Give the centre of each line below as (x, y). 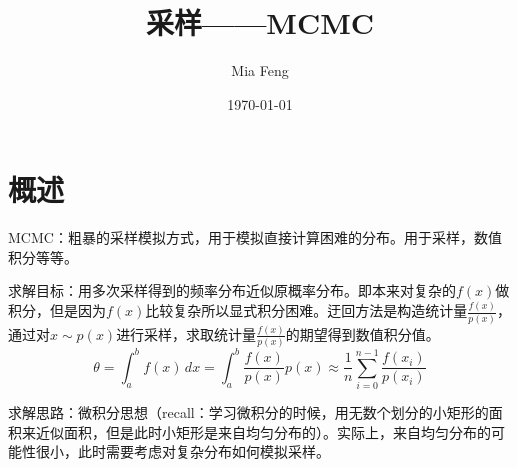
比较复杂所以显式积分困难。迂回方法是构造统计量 (306, 310)
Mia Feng (260, 70)
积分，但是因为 (57, 310)
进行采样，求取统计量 (186, 333)
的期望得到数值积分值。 (362, 333)
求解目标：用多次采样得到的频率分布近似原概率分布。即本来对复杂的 (232, 290)
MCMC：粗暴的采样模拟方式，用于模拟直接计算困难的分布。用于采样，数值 (255, 237)
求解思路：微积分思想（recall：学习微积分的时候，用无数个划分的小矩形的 (248, 412)
